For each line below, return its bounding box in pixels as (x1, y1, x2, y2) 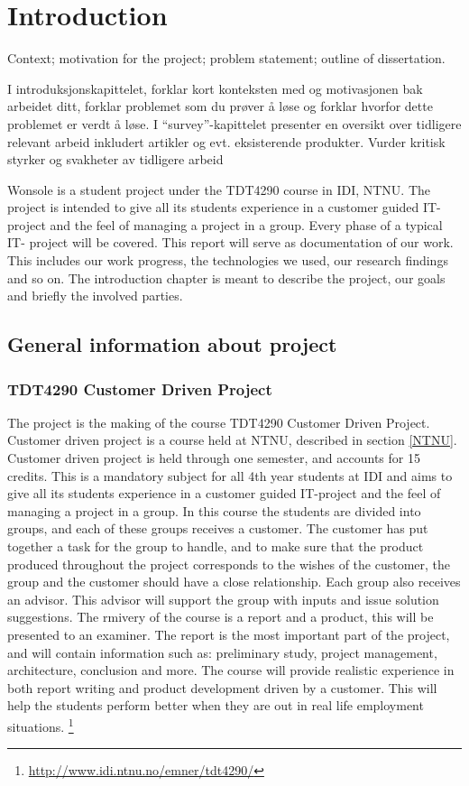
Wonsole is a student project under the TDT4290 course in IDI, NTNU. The (7, 180, 431, 199)
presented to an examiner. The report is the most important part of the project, (7, 624, 450, 643)
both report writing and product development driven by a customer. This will (7, 678, 437, 697)
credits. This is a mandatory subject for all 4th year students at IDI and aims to (7, 466, 453, 485)
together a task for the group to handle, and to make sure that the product (7, 537, 424, 555)
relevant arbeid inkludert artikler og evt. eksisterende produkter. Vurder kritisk (7, 132, 446, 151)
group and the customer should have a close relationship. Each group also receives (7, 572, 461, 591)
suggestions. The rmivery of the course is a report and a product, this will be (7, 607, 434, 626)
